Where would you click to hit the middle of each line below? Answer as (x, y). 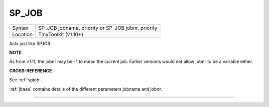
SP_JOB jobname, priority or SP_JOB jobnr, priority (98, 28)
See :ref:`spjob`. (26, 80)
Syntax (20, 28)
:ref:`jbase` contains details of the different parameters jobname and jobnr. (86, 89)
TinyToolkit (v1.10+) (61, 34)
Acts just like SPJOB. (30, 43)
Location (22, 34)
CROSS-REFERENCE (31, 71)
